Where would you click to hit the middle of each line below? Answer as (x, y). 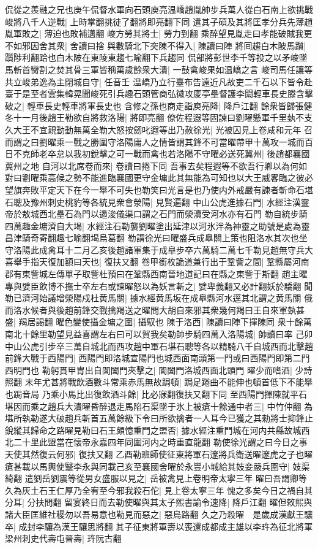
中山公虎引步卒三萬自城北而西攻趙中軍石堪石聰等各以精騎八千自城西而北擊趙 (159, 346)
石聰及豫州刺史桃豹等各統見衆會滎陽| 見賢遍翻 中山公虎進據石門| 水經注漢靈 (157, 202)
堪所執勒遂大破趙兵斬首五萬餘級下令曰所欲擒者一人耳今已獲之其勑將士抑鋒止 (159, 418)
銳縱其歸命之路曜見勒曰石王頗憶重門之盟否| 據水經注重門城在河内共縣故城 (153, 430)
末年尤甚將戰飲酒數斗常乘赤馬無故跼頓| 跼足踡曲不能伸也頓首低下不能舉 (169, 382)
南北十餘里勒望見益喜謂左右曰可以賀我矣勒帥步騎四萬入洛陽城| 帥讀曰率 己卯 (159, 334)
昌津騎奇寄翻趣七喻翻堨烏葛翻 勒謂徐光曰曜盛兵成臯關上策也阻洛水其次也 (152, 238)
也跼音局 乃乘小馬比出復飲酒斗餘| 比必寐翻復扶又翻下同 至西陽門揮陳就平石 (156, 394)
